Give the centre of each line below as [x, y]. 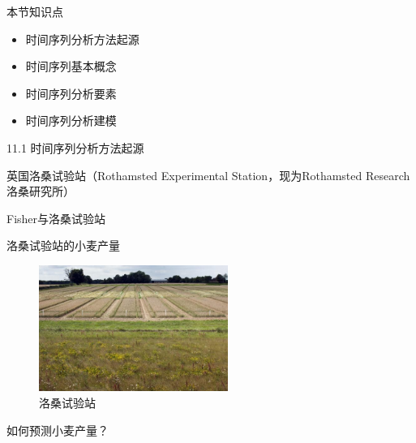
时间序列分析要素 [71, 93]
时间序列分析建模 [71, 120]
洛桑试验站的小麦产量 [63, 245]
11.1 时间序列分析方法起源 [75, 147]
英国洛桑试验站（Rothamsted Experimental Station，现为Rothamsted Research [208, 175]
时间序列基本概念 [71, 66]
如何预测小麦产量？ [58, 430]
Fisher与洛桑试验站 [56, 218]
